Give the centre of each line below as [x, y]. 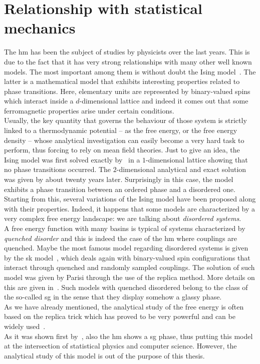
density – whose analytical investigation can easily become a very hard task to [124, 140]
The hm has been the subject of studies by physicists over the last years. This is [127, 52]
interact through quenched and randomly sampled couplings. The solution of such [129, 267]
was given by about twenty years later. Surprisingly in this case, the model [119, 179]
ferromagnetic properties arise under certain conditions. [89, 110]
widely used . [25, 326]
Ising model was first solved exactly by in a [72, 159]
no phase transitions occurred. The [58, 169]
